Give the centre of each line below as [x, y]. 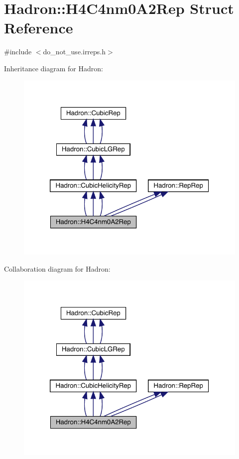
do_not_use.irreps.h [74, 52]
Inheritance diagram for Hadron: [54, 68]
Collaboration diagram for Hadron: [57, 268]
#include [18, 52]
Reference [39, 28]
